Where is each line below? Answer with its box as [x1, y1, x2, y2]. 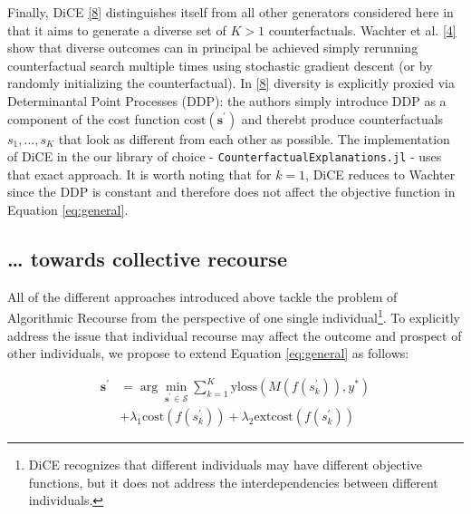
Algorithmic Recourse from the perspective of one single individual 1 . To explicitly [7, 305, 460, 327]
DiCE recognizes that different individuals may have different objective [28, 455, 423, 474]
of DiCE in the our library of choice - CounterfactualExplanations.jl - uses [7, 147, 442, 166]
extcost [254, 411, 293, 424]
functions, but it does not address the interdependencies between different [28, 472, 438, 491]
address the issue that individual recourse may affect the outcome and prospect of [7, 325, 462, 344]
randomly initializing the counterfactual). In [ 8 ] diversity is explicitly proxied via [7, 73, 455, 92]
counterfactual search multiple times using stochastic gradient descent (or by [7, 55, 433, 74]
